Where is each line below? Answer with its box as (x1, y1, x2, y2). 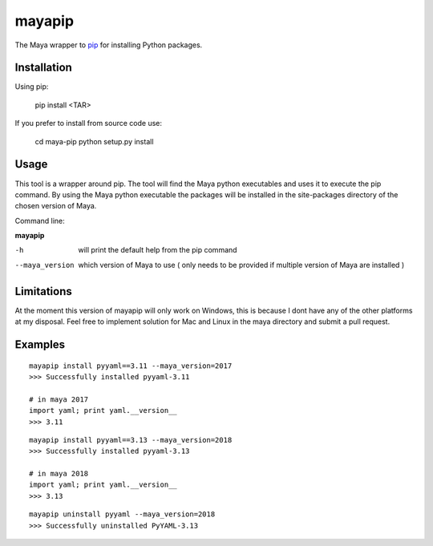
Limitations (14, 285, 72, 298)
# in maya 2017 (29, 394, 89, 404)
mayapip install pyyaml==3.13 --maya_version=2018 (29, 435, 233, 444)
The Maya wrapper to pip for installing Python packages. (14, 40, 203, 50)
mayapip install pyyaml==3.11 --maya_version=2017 (29, 361, 233, 370)
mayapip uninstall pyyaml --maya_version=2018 (29, 510, 216, 519)
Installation (14, 61, 72, 75)
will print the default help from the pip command (78, 245, 237, 255)
